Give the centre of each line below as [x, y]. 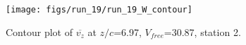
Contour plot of [39, 31]
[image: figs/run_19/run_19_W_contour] [99, 10]
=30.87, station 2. [202, 31]
